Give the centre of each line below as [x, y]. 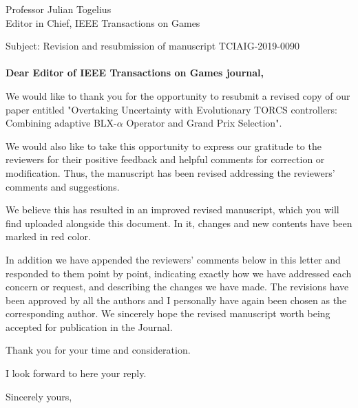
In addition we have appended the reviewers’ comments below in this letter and [173, 259]
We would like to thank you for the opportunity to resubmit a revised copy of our [178, 95]
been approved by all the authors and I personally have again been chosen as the [176, 300]
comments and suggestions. [63, 186]
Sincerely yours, [39, 396]
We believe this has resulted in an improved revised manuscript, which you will [172, 210]
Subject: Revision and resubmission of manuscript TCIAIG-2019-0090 [152, 46]
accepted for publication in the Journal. [89, 326]
